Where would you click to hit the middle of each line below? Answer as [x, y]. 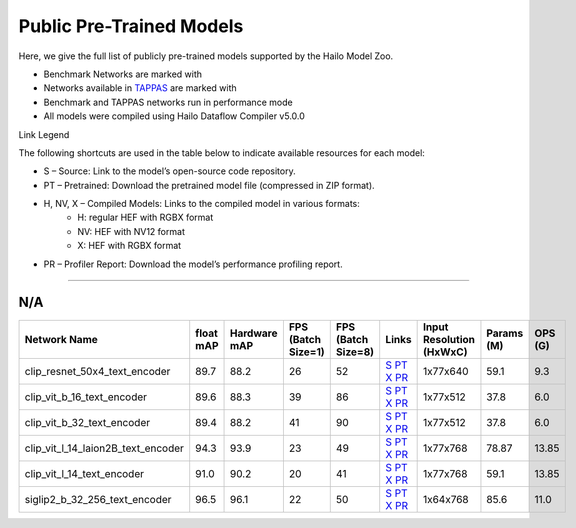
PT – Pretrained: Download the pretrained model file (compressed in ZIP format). [209, 185]
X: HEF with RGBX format [129, 246]
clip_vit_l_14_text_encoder [84, 473]
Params [505, 333]
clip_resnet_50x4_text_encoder [97, 371]
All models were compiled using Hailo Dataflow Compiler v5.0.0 [174, 116]
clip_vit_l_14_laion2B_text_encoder [104, 448]
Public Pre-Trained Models [131, 26]
